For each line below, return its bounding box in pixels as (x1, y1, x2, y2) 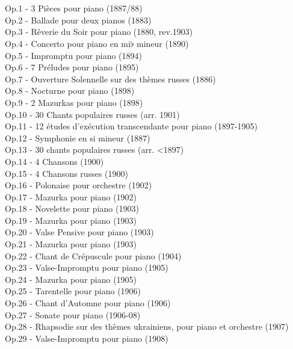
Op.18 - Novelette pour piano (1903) (5, 202, 139, 215)
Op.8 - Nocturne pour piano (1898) (5, 84, 135, 97)
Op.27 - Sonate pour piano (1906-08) (5, 308, 141, 321)
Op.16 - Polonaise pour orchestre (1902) (5, 179, 152, 191)
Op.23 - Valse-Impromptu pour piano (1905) (5, 261, 168, 274)
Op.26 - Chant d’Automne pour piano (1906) (5, 297, 171, 309)
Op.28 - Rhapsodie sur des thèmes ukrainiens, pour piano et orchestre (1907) (5, 320, 289, 333)
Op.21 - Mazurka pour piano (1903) (5, 238, 137, 250)
